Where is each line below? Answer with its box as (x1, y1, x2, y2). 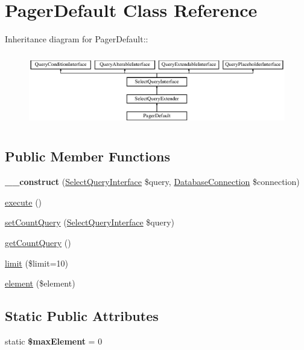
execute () (5, 195, 42, 208)
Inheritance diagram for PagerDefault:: (5, 33, 148, 45)
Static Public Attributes (5, 306, 159, 325)
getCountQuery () (5, 236, 71, 248)
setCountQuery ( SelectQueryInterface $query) (5, 216, 175, 228)
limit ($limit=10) (5, 256, 69, 269)
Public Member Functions (5, 147, 170, 166)
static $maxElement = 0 (5, 334, 103, 347)
